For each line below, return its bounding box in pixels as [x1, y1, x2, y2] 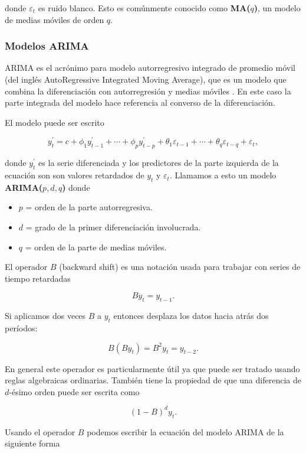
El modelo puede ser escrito [5, 116, 104, 128]
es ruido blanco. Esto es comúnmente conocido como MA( [38, 2, 251, 14]
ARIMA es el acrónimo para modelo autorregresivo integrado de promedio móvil [5, 61, 295, 74]
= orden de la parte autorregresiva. [25, 201, 153, 213]
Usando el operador [5, 425, 75, 438]
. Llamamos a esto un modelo [169, 169, 277, 181]
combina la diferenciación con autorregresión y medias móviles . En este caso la [5, 84, 291, 97]
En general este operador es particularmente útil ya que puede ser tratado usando [5, 362, 300, 374]
